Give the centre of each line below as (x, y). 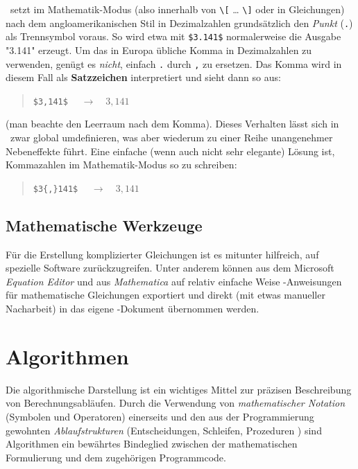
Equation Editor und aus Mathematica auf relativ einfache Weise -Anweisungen (174, 281)
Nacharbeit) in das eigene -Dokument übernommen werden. (133, 309)
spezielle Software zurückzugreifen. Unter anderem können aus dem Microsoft (170, 268)
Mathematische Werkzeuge (104, 225)
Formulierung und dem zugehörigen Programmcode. (116, 457)
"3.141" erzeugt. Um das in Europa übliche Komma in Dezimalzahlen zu (159, 50)
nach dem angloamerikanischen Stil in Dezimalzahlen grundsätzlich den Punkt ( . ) (179, 23)
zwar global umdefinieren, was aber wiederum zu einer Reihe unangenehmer (171, 138)
